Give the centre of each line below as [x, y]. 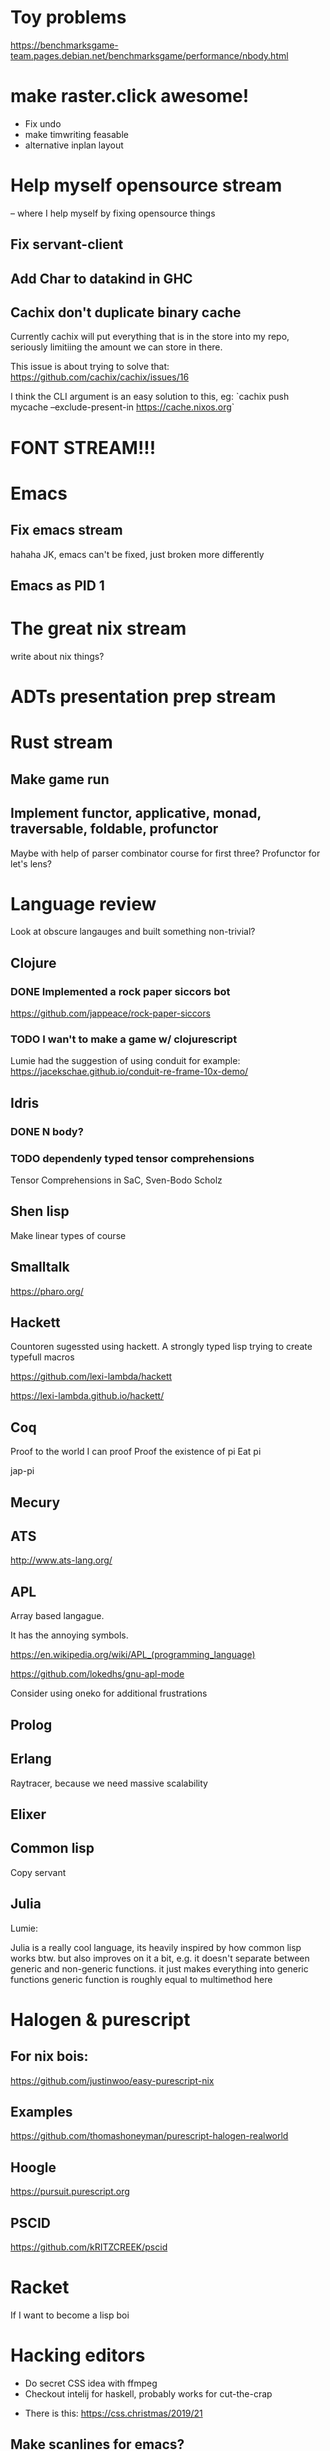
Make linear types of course [68, 1235]
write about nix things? [57, 656]
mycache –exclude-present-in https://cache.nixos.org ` [122, 407]
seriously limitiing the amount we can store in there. [116, 347]
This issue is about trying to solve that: [90, 367]
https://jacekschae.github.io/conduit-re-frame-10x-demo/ [129, 1072]
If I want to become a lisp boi [70, 2315]
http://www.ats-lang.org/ [61, 1560]
